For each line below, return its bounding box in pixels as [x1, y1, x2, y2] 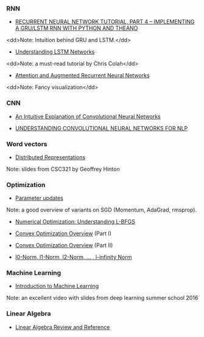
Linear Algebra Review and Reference [15, 323, 110, 330]
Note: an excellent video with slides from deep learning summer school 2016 [6, 294, 199, 302]
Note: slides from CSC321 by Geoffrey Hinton [6, 165, 120, 172]
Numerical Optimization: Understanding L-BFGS [15, 218, 135, 225]
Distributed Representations [15, 154, 86, 161]
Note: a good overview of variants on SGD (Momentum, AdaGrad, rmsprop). [6, 206, 197, 214]
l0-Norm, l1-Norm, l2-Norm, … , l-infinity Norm [15, 254, 132, 261]
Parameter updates [15, 194, 64, 202]
